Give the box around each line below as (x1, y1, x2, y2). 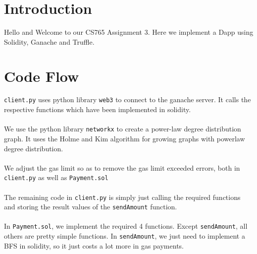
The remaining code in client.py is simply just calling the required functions (4, 191, 241, 202)
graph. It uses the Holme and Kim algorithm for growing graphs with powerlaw (4, 133, 245, 143)
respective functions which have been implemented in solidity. (4, 104, 191, 115)
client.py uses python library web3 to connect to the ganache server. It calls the (4, 94, 251, 105)
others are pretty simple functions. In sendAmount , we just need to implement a (4, 231, 245, 241)
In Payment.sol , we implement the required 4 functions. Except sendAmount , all (4, 221, 248, 231)
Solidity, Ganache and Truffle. (4, 36, 95, 47)
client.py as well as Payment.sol (4, 172, 108, 183)
